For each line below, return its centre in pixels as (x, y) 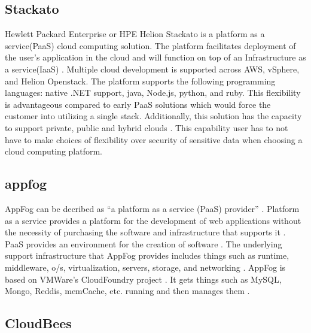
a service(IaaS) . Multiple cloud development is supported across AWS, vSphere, (152, 69)
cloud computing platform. (54, 151)
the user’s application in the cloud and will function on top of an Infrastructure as (155, 57)
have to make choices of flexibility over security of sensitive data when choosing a (154, 139)
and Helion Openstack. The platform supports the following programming (140, 81)
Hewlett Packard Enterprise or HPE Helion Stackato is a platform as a (135, 34)
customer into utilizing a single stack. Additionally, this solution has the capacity (153, 116)
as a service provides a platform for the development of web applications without (153, 220)
